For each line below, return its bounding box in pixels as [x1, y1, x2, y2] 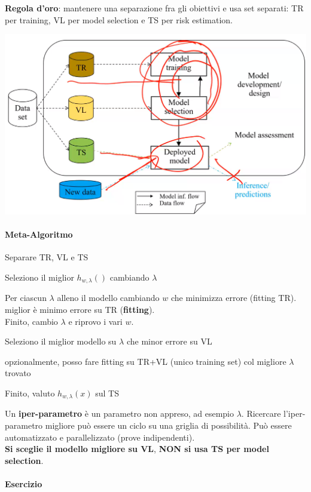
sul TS [95, 386, 119, 399]
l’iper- [283, 407, 306, 420]
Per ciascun [5, 291, 47, 304]
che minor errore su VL [126, 335, 212, 348]
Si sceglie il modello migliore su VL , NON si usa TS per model [5, 442, 269, 455]
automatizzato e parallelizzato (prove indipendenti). [5, 430, 195, 443]
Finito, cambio [5, 315, 58, 327]
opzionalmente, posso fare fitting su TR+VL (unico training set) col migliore [5, 355, 286, 367]
